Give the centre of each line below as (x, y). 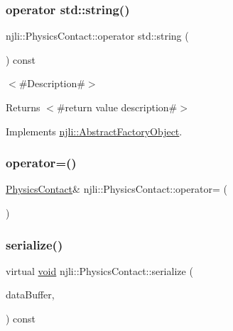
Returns (23, 107)
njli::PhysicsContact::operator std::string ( (97, 36)
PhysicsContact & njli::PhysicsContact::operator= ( (116, 189)
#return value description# (117, 107)
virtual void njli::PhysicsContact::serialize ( (99, 270)
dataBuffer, (30, 294)
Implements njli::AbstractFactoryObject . (94, 131)
